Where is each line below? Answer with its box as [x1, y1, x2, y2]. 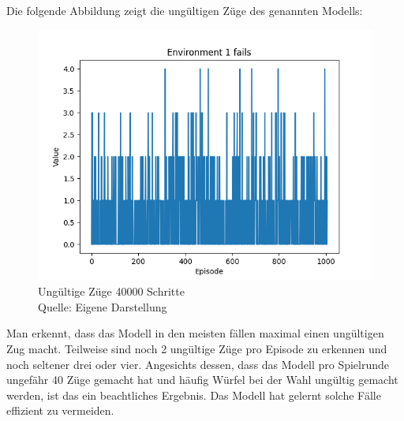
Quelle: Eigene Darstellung [38, 298, 167, 315]
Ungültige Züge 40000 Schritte [38, 283, 185, 300]
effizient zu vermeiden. [6, 402, 114, 419]
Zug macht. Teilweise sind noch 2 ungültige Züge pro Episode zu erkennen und [6, 340, 387, 356]
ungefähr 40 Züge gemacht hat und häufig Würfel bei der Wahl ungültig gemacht [6, 371, 398, 388]
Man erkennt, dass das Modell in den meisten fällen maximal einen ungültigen [6, 325, 384, 341]
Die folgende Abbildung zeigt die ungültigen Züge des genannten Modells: [6, 2, 363, 18]
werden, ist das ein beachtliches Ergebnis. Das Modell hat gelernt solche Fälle [6, 386, 381, 403]
